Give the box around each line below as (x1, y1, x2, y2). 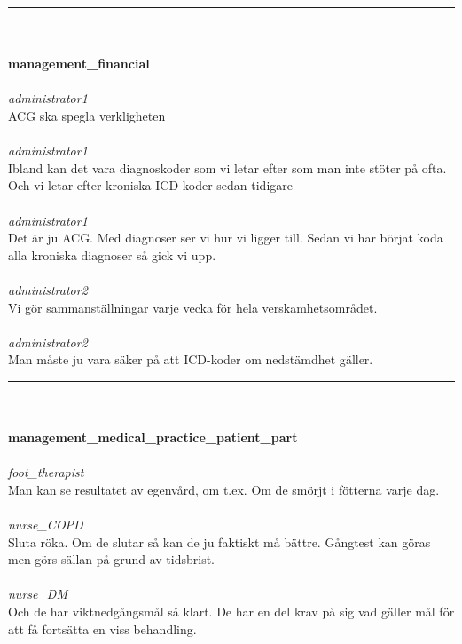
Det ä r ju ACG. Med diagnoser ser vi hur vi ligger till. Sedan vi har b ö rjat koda (8, 228, 443, 247)
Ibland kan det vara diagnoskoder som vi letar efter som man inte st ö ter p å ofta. (8, 158, 447, 177)
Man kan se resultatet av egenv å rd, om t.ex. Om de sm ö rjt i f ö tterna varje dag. (8, 480, 440, 498)
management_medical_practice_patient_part (8, 428, 298, 447)
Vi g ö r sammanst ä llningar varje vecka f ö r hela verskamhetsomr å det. (8, 298, 378, 316)
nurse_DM (8, 584, 67, 603)
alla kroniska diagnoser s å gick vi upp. (8, 245, 216, 264)
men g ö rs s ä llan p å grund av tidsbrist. (8, 550, 215, 568)
